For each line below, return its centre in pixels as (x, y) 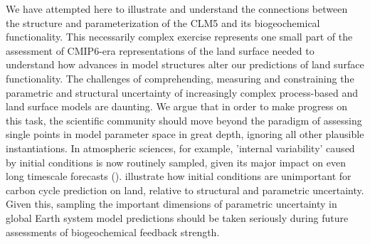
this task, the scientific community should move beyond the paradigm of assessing (184, 120)
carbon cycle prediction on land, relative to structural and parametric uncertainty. (185, 190)
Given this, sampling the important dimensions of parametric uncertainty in (171, 204)
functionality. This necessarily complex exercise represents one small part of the (179, 37)
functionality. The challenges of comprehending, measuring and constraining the (180, 78)
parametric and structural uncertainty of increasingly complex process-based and (182, 92)
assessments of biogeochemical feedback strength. (113, 232)
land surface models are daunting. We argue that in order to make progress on (177, 106)
